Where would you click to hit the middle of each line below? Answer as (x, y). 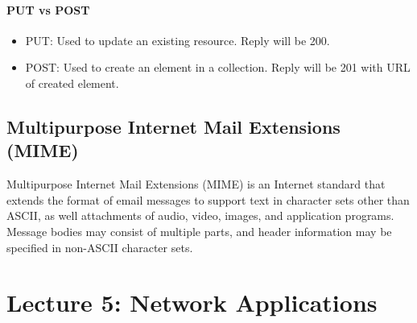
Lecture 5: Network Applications (192, 302)
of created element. (72, 83)
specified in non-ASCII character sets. (100, 247)
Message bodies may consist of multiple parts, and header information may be (199, 231)
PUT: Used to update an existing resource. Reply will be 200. (178, 40)
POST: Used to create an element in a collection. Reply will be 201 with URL (218, 67)
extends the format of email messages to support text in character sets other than (208, 199)
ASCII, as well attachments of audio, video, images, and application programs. (200, 215)
